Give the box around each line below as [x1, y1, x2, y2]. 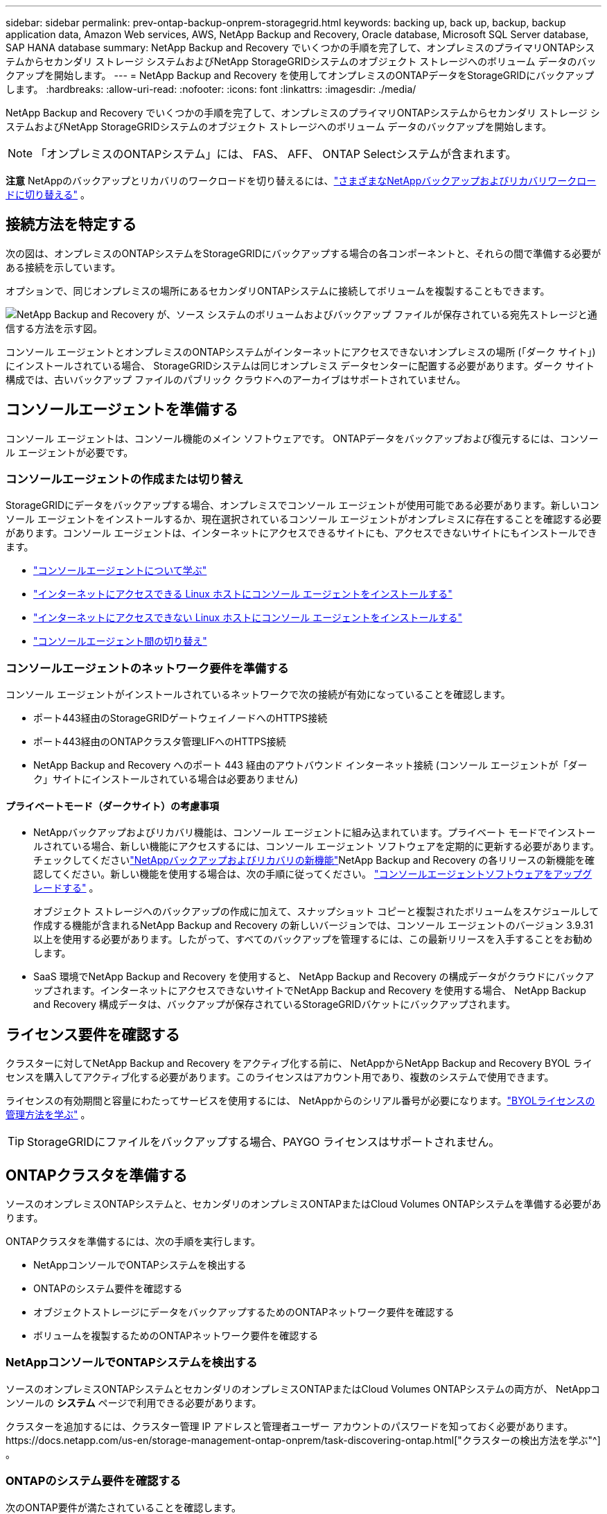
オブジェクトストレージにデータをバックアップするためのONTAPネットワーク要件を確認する [33, 1306, 455, 1319]
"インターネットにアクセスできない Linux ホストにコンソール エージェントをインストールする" [33, 611, 463, 624]
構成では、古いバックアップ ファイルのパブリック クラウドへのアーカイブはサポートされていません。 [6, 373, 466, 385]
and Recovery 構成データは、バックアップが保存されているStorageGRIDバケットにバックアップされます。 [33, 998, 516, 1011]
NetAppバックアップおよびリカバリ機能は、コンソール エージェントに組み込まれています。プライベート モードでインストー [33, 826, 596, 839]
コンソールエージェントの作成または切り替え [6, 472, 244, 487]
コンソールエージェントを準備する [6, 401, 238, 419]
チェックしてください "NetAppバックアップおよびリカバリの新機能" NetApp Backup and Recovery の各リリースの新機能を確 [33, 854, 595, 867]
